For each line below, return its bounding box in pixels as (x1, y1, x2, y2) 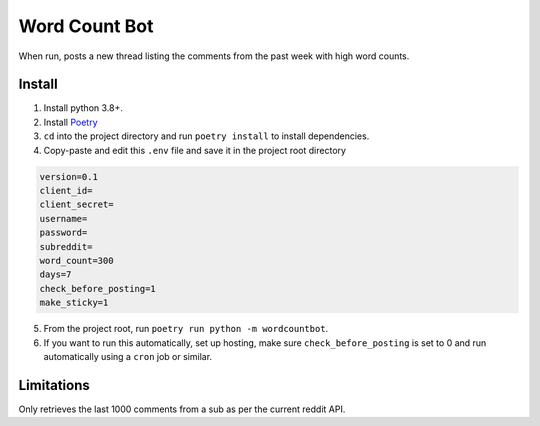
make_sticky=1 (39, 297, 109, 309)
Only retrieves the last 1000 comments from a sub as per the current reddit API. (18, 403, 346, 415)
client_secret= (39, 199, 114, 210)
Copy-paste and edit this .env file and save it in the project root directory (43, 144, 347, 156)
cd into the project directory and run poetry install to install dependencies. (43, 130, 370, 142)
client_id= (39, 185, 93, 196)
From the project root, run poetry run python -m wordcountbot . (43, 323, 329, 335)
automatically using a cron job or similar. (43, 350, 213, 362)
